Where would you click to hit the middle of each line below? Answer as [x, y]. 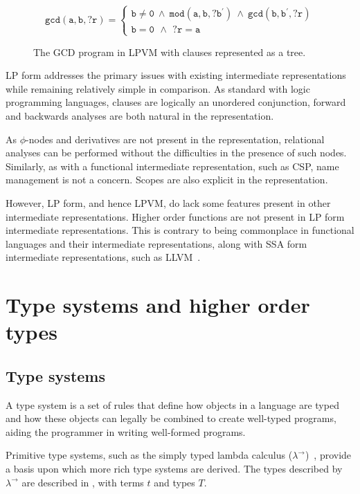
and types [174, 482]
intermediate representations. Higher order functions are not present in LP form [175, 216]
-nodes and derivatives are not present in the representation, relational [175, 139]
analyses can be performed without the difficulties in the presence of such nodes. [176, 153]
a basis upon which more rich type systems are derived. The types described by [174, 469]
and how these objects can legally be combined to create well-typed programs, [171, 418]
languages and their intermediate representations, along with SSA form [156, 243]
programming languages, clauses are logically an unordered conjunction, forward [176, 102]
